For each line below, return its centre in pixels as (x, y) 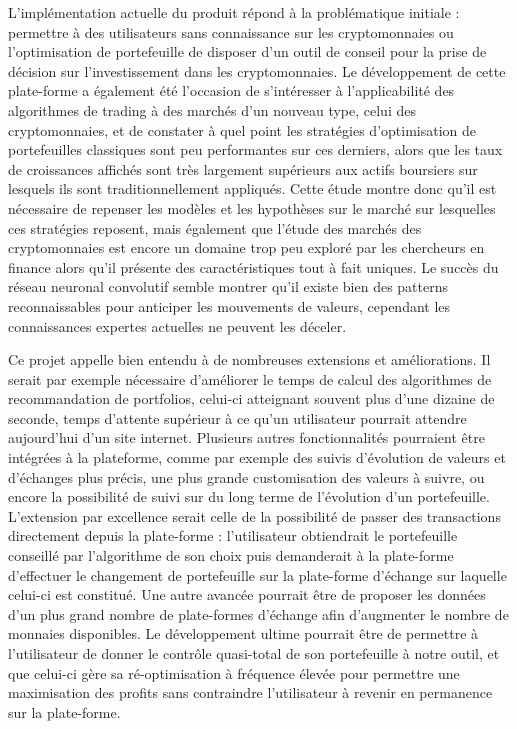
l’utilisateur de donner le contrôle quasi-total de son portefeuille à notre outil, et (254, 653)
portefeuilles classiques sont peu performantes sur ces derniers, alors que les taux (255, 149)
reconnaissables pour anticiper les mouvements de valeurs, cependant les (229, 305)
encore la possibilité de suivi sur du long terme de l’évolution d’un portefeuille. (249, 496)
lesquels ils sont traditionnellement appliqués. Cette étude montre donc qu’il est (252, 188)
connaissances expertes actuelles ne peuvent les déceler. (177, 325)
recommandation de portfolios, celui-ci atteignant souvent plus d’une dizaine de (251, 398)
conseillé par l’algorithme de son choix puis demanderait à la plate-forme (231, 555)
